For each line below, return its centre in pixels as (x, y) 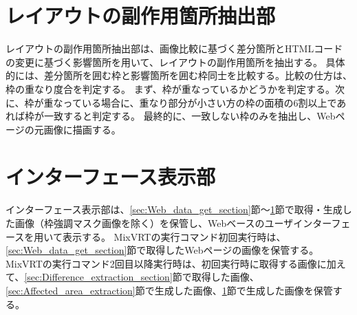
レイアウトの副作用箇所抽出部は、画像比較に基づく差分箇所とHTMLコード (174, 48)
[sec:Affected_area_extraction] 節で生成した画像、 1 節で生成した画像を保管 (169, 290)
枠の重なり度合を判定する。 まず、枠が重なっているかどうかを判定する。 (170, 88)
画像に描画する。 (82, 129)
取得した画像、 (225, 277)
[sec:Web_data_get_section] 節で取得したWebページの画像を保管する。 (162, 250)
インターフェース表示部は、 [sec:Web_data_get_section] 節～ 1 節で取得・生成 (174, 209)
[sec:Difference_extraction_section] (98, 277)
